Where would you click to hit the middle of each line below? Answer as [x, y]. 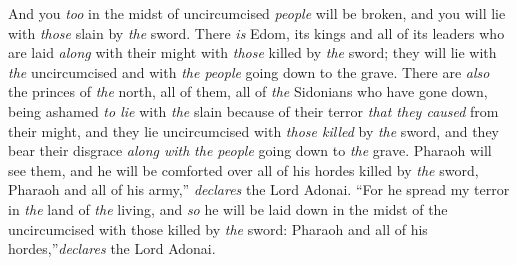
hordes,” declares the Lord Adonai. [112, 248]
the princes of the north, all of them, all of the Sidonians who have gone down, [248, 91]
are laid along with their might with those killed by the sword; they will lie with [252, 52]
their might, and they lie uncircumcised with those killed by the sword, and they [253, 130]
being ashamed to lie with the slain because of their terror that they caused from [253, 110]
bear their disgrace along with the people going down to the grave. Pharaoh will [250, 150]
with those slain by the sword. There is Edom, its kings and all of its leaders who [256, 32]
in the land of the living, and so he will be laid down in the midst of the [228, 208]
